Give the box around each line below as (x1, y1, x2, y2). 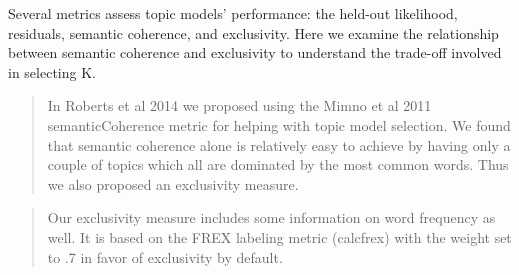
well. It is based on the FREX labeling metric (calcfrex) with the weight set (47, 226, 512, 247)
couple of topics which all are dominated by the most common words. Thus (47, 154, 509, 175)
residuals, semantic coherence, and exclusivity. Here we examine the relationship (8, 22, 499, 43)
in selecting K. (8, 61, 96, 82)
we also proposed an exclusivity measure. (47, 173, 299, 194)
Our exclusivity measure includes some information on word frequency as (47, 207, 496, 228)
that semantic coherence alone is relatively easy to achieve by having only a (47, 134, 511, 155)
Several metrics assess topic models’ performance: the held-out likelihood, (8, 3, 458, 23)
